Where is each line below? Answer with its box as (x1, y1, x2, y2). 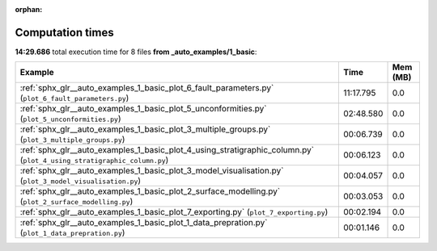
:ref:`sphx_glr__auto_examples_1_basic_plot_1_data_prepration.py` (19, 217, 268, 228)
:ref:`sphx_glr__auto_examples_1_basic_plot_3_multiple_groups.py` (19, 123, 271, 135)
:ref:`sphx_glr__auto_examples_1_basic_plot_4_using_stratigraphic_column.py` (19, 144, 315, 156)
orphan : (15, 5, 43, 14)
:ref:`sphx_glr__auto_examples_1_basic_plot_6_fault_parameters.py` (19, 82, 274, 94)
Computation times (15, 25, 114, 40)
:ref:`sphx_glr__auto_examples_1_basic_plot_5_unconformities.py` (19, 103, 267, 115)
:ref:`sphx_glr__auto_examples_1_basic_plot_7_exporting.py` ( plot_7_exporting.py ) (19, 207, 329, 218)
